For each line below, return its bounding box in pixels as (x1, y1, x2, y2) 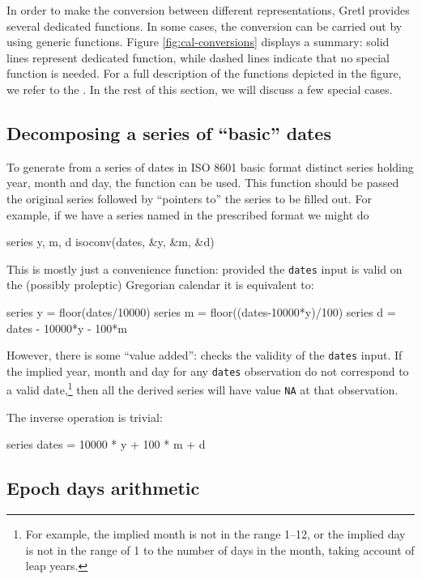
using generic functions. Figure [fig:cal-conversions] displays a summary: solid (6, 33, 390, 50)
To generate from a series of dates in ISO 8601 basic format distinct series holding (6, 158, 414, 175)
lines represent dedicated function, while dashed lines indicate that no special (6, 49, 390, 66)
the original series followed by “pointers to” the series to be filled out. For (6, 189, 373, 206)
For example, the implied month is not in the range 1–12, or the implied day (25, 526, 406, 543)
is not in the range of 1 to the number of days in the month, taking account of (25, 541, 415, 558)
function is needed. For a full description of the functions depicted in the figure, (6, 65, 402, 82)
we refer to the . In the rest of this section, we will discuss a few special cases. (6, 80, 393, 97)
